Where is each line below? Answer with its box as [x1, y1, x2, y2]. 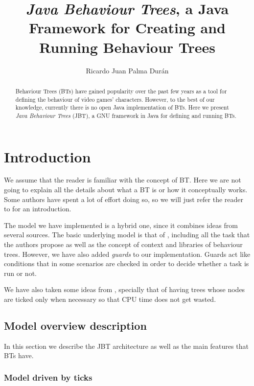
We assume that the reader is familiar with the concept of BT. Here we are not [4, 175, 241, 185]
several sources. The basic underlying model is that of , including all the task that [4, 229, 250, 240]
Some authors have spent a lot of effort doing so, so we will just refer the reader [4, 194, 244, 204]
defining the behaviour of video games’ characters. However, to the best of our [15, 95, 215, 103]
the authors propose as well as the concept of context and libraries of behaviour [4, 239, 243, 250]
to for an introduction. [4, 204, 71, 214]
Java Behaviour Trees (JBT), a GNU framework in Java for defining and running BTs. [15, 111, 236, 119]
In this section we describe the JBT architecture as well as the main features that [4, 341, 249, 351]
